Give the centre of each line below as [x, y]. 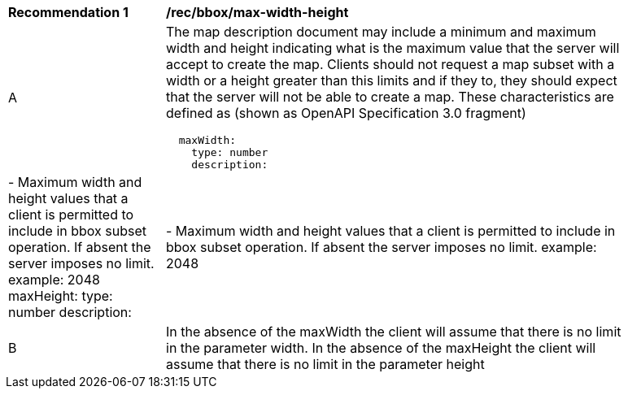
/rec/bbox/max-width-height [257, 12]
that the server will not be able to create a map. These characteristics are [390, 97]
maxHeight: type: [61, 296]
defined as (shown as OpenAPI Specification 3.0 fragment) [346, 113]
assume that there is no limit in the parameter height [325, 364]
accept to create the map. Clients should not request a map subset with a [390, 64]
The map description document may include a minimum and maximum [381, 32]
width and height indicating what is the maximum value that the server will [393, 48]
